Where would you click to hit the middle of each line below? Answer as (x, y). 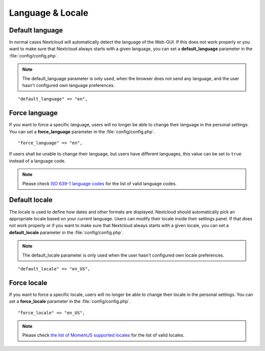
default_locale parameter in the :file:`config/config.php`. (66, 232)
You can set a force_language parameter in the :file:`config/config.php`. (82, 132)
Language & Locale (49, 13)
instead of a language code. (37, 161)
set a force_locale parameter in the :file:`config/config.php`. (70, 301)
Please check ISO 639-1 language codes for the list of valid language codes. (99, 183)
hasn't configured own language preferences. (68, 86)
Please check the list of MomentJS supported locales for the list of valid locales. (104, 335)
